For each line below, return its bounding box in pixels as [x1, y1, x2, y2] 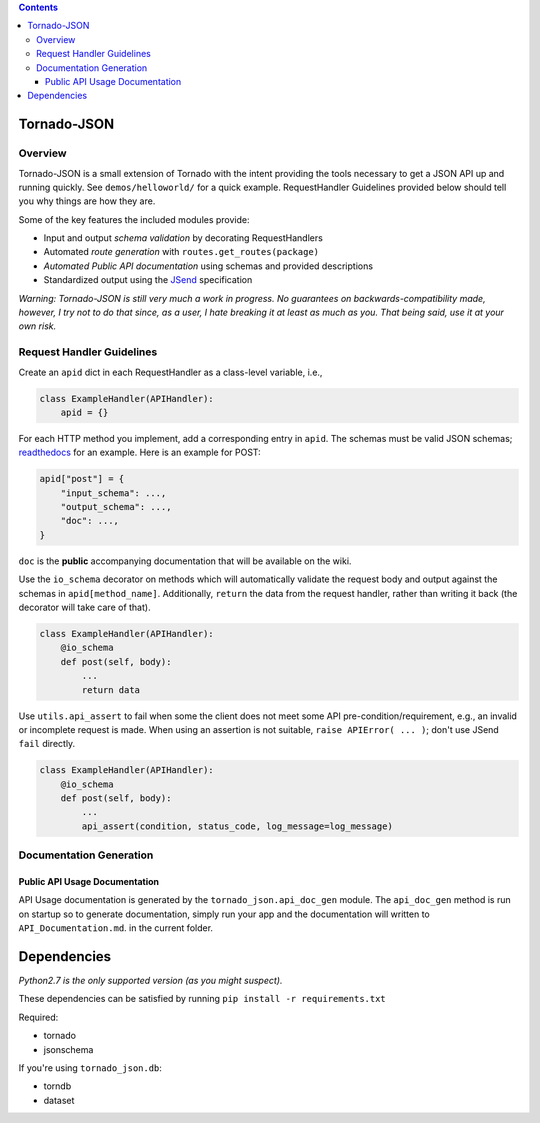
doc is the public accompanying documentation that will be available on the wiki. [18, 555, 352, 567]
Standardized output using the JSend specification [43, 274, 253, 286]
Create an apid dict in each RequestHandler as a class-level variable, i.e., [18, 366, 323, 378]
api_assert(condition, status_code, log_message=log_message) [81, 820, 394, 832]
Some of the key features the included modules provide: [18, 213, 250, 225]
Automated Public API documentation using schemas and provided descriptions [43, 260, 374, 272]
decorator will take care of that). [18, 601, 151, 613]
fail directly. [18, 738, 76, 750]
